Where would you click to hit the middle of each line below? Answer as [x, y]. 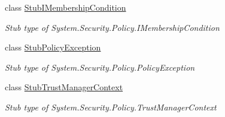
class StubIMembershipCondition [66, 7]
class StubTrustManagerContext [64, 87]
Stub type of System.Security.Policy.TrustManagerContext [111, 107]
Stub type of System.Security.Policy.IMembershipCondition [112, 27]
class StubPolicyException [53, 47]
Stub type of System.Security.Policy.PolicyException [100, 67]
